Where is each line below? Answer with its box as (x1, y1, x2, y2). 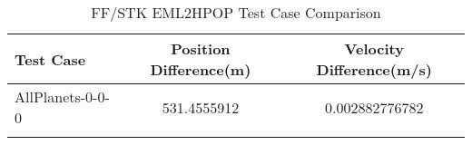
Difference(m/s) (316, 59, 432, 80)
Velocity (344, 38, 404, 59)
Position (171, 38, 231, 59)
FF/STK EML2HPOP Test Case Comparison (91, 2, 381, 23)
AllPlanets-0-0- (15, 86, 110, 107)
